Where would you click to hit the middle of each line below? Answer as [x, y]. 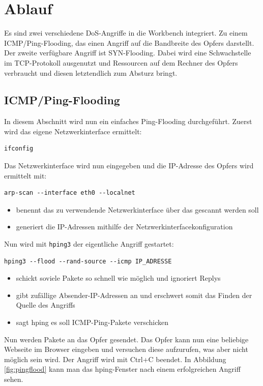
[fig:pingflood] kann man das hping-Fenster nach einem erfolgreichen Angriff [122, 369]
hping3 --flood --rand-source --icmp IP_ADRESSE [88, 261]
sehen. [14, 379]
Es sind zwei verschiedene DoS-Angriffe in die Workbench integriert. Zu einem [126, 33]
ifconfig [19, 149]
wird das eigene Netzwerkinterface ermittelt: [73, 131]
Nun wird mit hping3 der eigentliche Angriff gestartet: [89, 244]
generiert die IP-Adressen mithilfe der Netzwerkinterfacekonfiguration [124, 227]
